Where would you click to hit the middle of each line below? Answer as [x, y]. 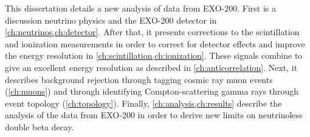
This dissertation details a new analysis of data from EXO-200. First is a [140, 8]
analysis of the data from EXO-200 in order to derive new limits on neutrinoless [154, 115]
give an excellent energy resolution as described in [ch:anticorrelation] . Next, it [151, 67]
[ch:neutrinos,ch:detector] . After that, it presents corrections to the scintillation [152, 32]
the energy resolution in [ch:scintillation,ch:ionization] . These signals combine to [154, 55]
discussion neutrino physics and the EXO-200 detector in [111, 20]
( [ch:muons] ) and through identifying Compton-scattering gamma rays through [152, 91]
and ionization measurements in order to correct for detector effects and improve [155, 43]
